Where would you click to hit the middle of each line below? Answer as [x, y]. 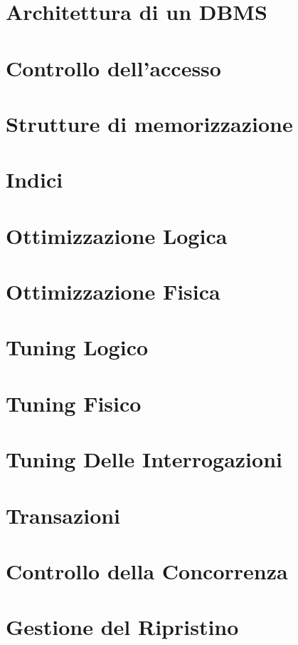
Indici [34, 179]
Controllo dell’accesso [113, 67]
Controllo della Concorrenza [147, 570]
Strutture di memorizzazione [149, 123]
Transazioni [63, 515]
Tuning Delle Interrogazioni [144, 459]
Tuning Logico [77, 347]
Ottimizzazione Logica [117, 235]
